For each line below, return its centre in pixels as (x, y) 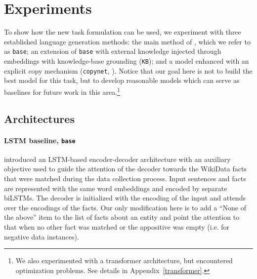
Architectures (39, 118)
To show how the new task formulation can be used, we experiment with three (123, 32)
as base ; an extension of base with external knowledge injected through (113, 51)
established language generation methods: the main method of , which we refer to (127, 41)
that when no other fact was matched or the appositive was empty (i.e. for (117, 226)
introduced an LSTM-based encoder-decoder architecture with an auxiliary (117, 159)
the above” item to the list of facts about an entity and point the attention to (122, 217)
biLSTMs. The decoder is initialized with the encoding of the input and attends (125, 198)
